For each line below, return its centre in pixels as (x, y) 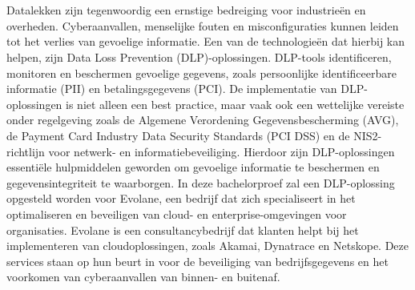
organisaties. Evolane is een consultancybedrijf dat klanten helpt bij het (183, 230)
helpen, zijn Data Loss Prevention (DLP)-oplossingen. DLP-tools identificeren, (199, 56)
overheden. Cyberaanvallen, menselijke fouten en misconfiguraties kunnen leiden (203, 25)
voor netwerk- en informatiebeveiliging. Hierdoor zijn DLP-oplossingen (222, 151)
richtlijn (26, 151)
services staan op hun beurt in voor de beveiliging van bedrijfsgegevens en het (197, 261)
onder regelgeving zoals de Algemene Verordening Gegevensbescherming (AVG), (203, 120)
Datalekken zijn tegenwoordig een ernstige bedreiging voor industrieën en (186, 10)
